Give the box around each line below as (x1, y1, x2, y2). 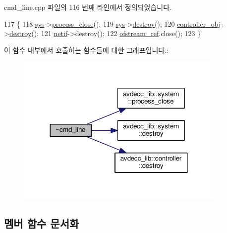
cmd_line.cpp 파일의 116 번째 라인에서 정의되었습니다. (4, 2, 171, 12)
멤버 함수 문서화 (4, 216, 79, 231)
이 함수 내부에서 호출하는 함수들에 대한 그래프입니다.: (4, 44, 169, 55)
